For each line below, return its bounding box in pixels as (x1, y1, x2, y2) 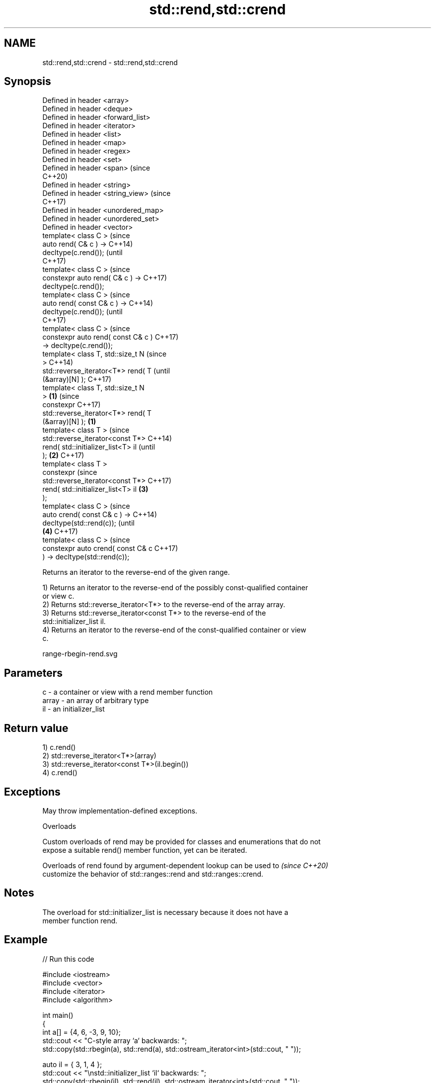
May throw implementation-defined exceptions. (42, 806, 198, 815)
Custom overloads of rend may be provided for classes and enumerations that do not (42, 837, 321, 846)
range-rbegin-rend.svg (42, 649, 118, 658)
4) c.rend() (42, 768, 77, 777)
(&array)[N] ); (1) (42, 417, 96, 426)
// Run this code (42, 954, 94, 963)
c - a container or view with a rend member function (42, 688, 213, 697)
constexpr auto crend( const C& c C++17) (42, 544, 178, 553)
